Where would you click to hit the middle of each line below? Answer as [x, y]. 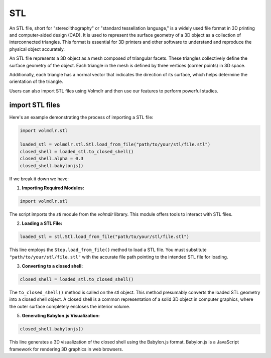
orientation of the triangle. [36, 82]
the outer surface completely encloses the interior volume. [70, 306]
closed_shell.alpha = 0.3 [52, 159]
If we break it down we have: [39, 179]
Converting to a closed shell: [52, 266]
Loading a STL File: [42, 223]
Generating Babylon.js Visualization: [61, 316]
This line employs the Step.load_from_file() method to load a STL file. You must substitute [108, 250]
